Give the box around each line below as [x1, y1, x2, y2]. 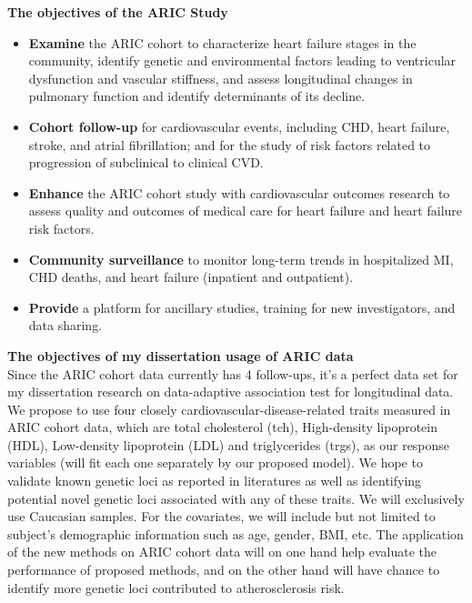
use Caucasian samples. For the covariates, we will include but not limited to [7, 507, 436, 526]
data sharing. [28, 316, 103, 335]
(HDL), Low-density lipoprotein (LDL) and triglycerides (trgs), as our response [7, 435, 450, 454]
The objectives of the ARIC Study [7, 3, 228, 21]
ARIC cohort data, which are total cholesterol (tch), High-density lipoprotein [7, 417, 438, 437]
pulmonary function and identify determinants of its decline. [28, 86, 366, 106]
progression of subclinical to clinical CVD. [28, 153, 264, 172]
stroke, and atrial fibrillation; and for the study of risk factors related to [28, 135, 431, 154]
